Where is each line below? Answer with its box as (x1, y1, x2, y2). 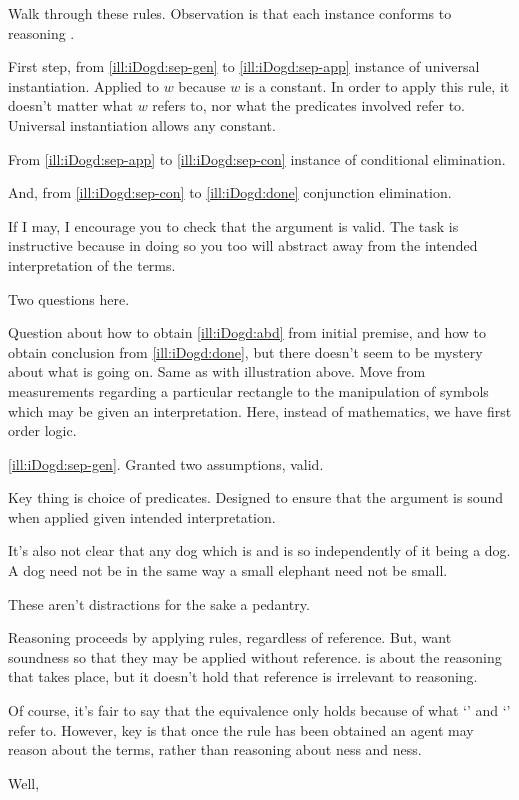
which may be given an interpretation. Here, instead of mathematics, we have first (8, 400, 512, 421)
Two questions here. (8, 288, 130, 309)
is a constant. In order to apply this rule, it (244, 75, 510, 96)
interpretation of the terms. (8, 254, 176, 275)
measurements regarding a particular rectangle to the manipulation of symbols (8, 380, 489, 401)
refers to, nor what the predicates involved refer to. (152, 95, 465, 116)
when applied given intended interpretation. (8, 506, 276, 527)
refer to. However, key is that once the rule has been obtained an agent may (8, 719, 474, 740)
